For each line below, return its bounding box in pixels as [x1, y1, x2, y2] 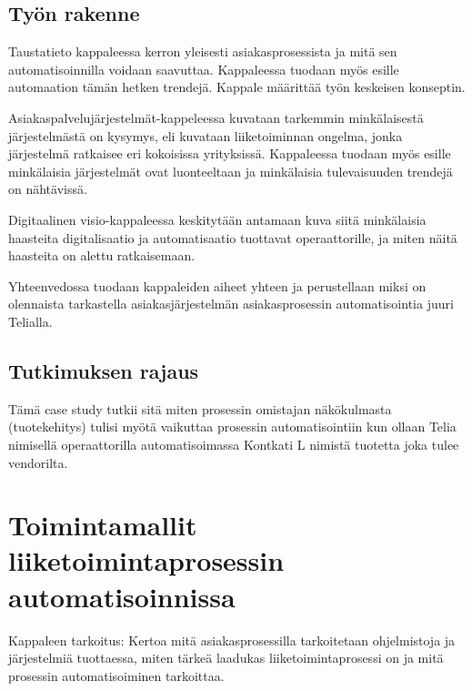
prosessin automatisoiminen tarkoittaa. [8, 666, 225, 685]
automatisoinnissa [8, 577, 236, 615]
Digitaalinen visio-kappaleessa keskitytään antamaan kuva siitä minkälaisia [8, 209, 427, 229]
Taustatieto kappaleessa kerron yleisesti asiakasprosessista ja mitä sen [8, 42, 397, 61]
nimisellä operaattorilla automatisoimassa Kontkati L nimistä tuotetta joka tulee [8, 434, 459, 453]
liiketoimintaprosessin [8, 542, 285, 579]
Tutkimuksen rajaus [8, 356, 199, 384]
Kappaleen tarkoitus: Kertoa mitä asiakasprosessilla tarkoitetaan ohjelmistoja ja [8, 630, 456, 649]
